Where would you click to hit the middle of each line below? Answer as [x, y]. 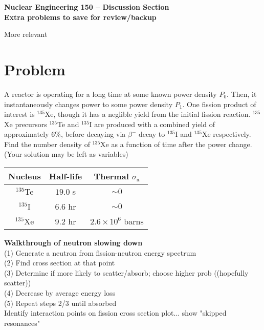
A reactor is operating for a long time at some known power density [111, 94]
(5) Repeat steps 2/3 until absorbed [60, 303]
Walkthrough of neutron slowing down [73, 243]
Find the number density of [47, 144]
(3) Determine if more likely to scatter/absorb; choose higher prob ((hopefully [126, 272]
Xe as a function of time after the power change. [176, 144]
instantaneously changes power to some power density [89, 104]
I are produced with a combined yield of [152, 124]
